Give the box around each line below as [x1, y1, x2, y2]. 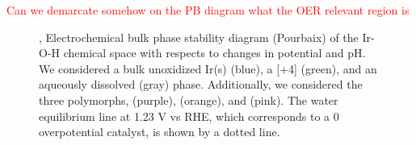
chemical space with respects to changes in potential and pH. [63, 44, 366, 61]
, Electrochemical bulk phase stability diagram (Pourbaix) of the [39, 28, 359, 45]
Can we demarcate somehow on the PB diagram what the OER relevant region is [6, 2, 410, 18]
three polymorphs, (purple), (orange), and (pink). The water [39, 91, 338, 108]
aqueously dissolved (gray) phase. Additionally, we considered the [39, 76, 363, 93]
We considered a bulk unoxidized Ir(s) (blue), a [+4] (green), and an [39, 60, 377, 77]
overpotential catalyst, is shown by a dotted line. [39, 123, 280, 140]
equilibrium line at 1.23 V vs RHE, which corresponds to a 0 [39, 107, 339, 124]
